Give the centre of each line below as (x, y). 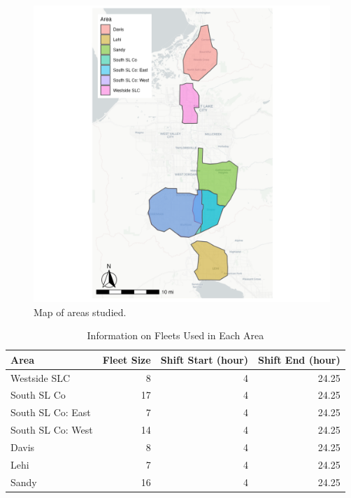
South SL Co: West (52, 430)
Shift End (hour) (299, 359)
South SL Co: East (51, 412)
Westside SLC (41, 377)
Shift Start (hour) (204, 359)
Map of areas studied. (80, 312)
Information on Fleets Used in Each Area (175, 335)
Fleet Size (127, 359)
